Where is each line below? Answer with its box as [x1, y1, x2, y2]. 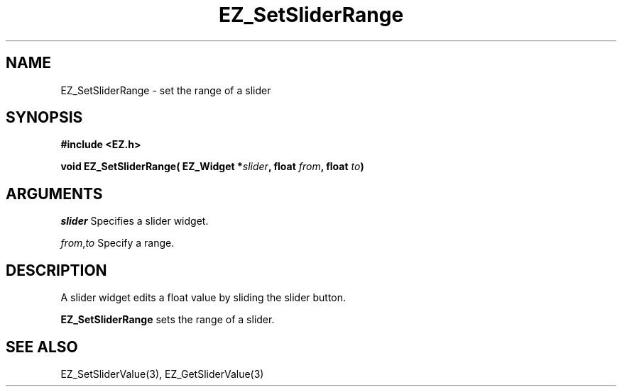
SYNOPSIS [6, 108, 83, 127]
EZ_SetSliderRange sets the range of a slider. [60, 313, 275, 326]
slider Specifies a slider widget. [60, 215, 209, 228]
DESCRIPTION [6, 261, 107, 279]
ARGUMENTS [6, 184, 103, 203]
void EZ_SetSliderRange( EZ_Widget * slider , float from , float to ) [60, 160, 364, 173]
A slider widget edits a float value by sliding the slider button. [60, 291, 347, 304]
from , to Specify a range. [60, 237, 175, 250]
